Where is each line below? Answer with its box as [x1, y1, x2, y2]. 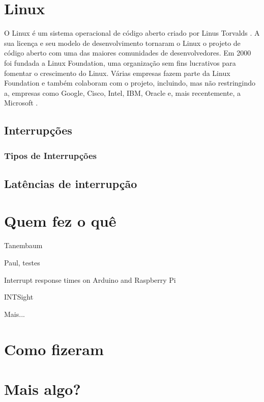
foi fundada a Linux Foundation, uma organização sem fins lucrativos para [4, 57, 236, 68]
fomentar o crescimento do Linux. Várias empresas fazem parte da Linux [4, 67, 230, 78]
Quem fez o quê [4, 210, 116, 231]
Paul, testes [4, 257, 40, 267]
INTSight [4, 291, 34, 302]
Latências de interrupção [4, 175, 137, 191]
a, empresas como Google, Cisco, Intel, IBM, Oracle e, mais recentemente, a [4, 87, 241, 98]
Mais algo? [4, 378, 81, 399]
